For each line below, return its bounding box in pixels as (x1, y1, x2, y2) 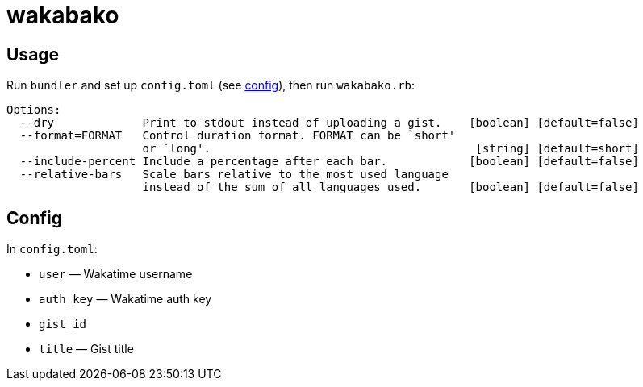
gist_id (39, 318, 87, 331)
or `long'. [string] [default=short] (142, 142, 639, 156)
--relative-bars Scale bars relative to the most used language (19, 168, 449, 181)
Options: (6, 103, 61, 117)
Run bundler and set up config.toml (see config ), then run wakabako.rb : (6, 78, 415, 93)
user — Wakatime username (39, 267, 193, 281)
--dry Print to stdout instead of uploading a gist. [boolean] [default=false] (19, 116, 639, 130)
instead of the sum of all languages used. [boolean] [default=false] (142, 181, 639, 194)
